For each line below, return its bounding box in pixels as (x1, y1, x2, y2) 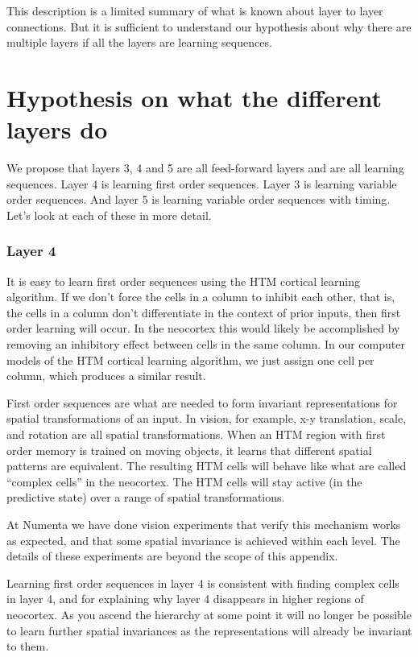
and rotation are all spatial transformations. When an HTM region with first (6, 426, 386, 443)
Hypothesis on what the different (6, 81, 382, 114)
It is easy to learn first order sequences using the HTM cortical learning (6, 272, 360, 289)
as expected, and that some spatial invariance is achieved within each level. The (6, 531, 400, 548)
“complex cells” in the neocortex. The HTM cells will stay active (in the (6, 473, 362, 490)
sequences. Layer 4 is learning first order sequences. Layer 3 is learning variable (6, 175, 397, 192)
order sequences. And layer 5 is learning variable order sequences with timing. (6, 191, 391, 208)
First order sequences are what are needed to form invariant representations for (6, 394, 398, 411)
